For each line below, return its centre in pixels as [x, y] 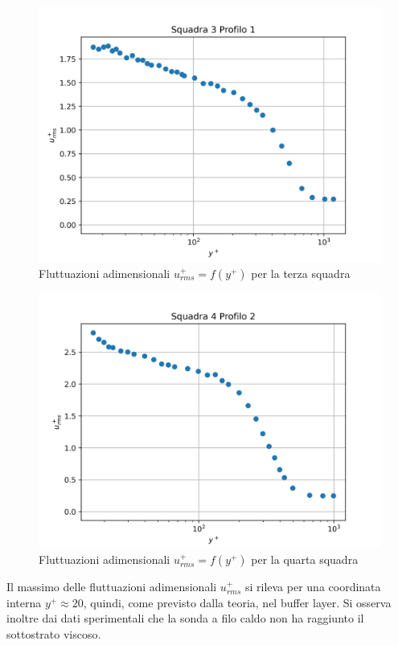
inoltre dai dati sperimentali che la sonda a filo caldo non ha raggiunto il [185, 618]
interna [24, 602]
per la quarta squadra [305, 559]
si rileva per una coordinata [313, 587]
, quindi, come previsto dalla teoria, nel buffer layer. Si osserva [237, 602]
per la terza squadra [301, 273]
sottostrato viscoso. [54, 633]
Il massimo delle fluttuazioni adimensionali [112, 587]
